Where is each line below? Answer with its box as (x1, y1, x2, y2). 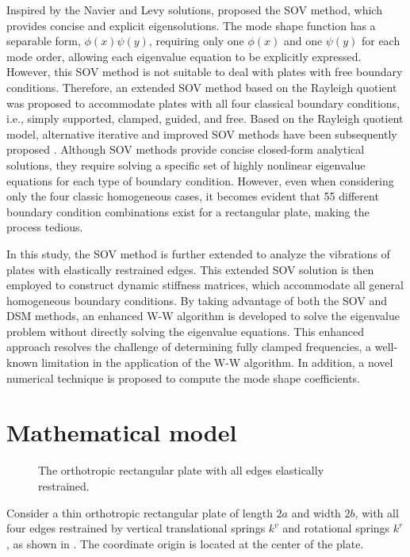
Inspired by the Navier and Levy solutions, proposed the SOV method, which (6, 2, 382, 17)
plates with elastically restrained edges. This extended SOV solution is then (6, 261, 374, 277)
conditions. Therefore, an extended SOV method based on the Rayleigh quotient (6, 78, 397, 95)
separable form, (6, 32, 81, 49)
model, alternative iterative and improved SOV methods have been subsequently (6, 125, 397, 142)
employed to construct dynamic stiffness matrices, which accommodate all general (6, 277, 404, 293)
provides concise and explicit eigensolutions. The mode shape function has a (6, 17, 376, 33)
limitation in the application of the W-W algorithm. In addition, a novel (41, 354, 393, 371)
